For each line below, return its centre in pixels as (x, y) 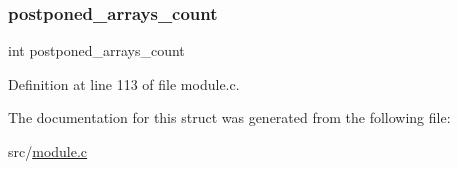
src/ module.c (48, 151)
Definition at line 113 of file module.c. (124, 83)
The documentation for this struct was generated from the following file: (229, 117)
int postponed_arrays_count (96, 50)
